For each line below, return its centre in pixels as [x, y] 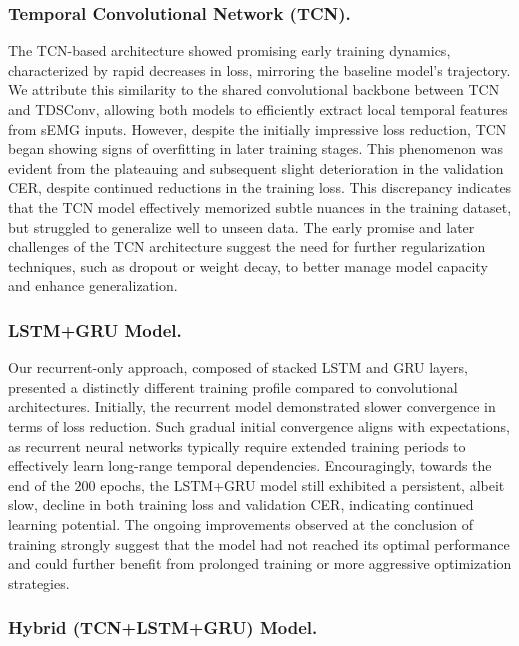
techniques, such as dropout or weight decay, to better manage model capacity [248, 265]
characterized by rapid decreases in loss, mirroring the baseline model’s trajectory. [259, 69]
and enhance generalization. [93, 285]
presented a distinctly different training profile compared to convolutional [233, 386]
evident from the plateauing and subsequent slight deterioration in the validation [256, 167]
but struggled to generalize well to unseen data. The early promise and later [241, 226]
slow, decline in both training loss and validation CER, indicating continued [241, 504]
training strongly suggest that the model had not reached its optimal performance [259, 543]
